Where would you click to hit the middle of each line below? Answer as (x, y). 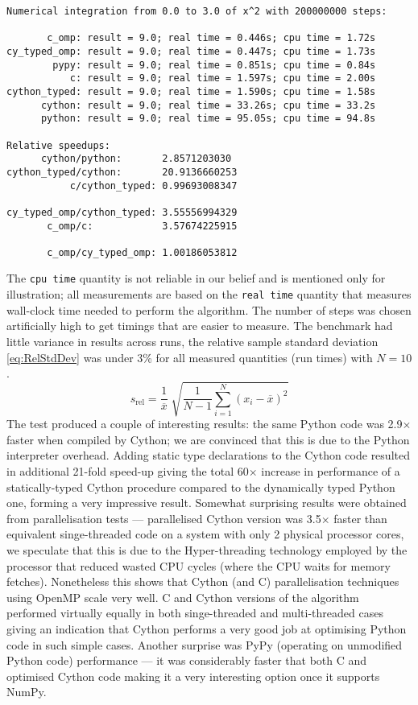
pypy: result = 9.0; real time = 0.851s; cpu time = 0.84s (214, 65)
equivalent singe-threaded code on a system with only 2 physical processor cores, (205, 534)
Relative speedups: (58, 145)
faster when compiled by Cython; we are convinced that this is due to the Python (208, 439)
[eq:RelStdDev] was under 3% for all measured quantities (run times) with (190, 357)
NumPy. (27, 692)
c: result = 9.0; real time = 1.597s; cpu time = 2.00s (223, 78)
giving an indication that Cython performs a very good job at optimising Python (207, 629)
